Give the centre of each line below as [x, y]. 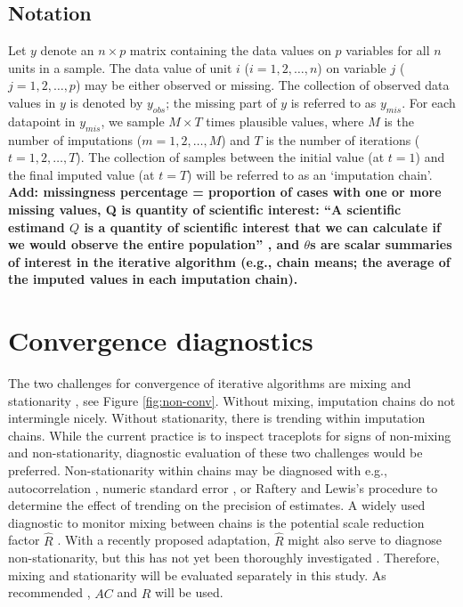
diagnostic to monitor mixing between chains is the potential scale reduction [216, 522]
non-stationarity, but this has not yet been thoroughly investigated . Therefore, [224, 558]
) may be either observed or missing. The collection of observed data [262, 85]
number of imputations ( [75, 139]
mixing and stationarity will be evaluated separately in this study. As [197, 575]
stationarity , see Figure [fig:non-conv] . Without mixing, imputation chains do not [232, 400]
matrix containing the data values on [230, 50]
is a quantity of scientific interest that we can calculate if [262, 227]
